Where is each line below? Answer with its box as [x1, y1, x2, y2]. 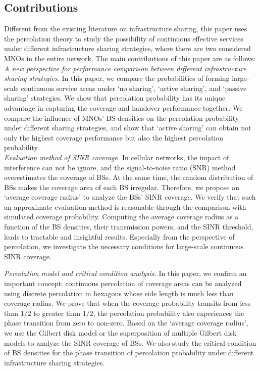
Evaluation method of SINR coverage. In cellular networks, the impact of [4, 152, 229, 162]
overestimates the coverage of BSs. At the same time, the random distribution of [4, 172, 253, 182]
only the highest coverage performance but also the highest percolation [4, 132, 223, 143]
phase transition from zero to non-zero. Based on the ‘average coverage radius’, [4, 317, 248, 328]
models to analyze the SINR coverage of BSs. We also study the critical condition [4, 337, 256, 348]
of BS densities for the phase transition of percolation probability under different [4, 347, 254, 358]
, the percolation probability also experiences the [93, 307, 244, 318]
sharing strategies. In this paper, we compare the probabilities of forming [4, 73, 230, 83]
